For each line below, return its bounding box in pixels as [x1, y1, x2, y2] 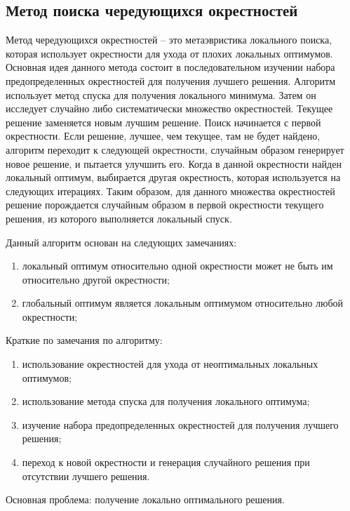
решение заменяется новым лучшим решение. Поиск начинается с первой [6, 114, 321, 129]
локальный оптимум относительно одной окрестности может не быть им [22, 258, 333, 273]
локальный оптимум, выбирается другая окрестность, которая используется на [6, 170, 341, 185]
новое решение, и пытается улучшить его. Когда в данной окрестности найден [6, 156, 342, 171]
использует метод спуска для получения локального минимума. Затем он [6, 87, 316, 102]
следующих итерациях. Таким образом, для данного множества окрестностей [6, 183, 335, 198]
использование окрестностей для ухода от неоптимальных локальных [22, 357, 318, 371]
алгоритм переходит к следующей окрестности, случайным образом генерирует [6, 142, 344, 157]
